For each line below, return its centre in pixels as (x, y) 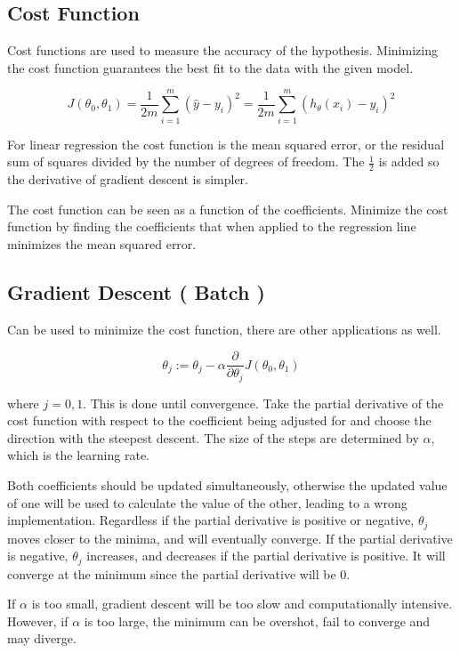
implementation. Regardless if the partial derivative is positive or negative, (211, 520)
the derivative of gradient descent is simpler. (128, 178)
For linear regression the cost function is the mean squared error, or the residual (226, 144)
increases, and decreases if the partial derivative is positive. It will (266, 556)
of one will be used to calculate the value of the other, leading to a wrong (207, 502)
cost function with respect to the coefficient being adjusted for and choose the (219, 420)
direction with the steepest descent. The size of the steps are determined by (213, 437)
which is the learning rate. (78, 455)
